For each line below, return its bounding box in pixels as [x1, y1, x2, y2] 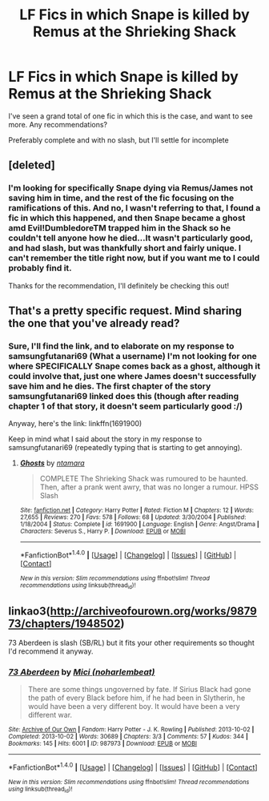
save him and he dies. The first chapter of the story [8, 380, 211, 392]
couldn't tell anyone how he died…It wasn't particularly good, [8, 232, 254, 244]
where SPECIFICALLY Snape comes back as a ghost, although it [8, 360, 261, 372]
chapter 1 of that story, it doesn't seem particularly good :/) [8, 400, 243, 412]
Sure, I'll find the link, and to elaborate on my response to [8, 340, 235, 352]
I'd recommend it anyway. [8, 646, 94, 656]
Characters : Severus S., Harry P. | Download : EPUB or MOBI [19, 527, 187, 536]
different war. [27, 710, 73, 720]
